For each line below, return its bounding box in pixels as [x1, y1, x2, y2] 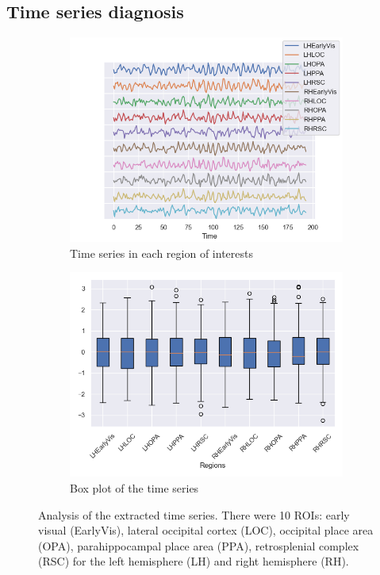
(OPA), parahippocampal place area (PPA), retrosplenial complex [38, 537, 359, 554]
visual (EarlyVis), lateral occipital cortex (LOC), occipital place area [38, 522, 374, 539]
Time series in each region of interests [70, 244, 253, 261]
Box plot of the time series [70, 479, 199, 496]
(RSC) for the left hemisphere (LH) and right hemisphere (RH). [38, 553, 349, 569]
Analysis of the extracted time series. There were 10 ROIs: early [38, 506, 350, 523]
